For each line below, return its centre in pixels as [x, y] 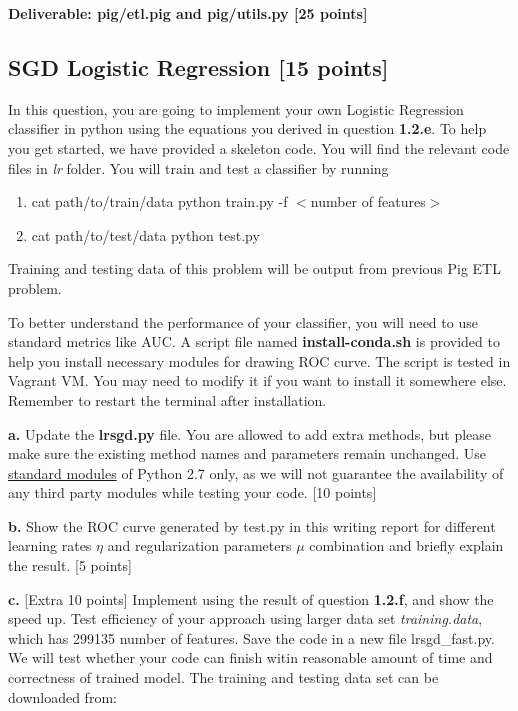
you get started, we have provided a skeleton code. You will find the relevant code [259, 147]
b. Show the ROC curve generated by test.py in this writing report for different [252, 525]
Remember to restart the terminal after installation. [167, 399]
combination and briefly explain [406, 545]
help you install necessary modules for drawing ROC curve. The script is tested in [259, 360]
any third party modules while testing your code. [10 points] [192, 492]
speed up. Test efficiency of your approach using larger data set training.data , [245, 618]
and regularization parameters [199, 545]
